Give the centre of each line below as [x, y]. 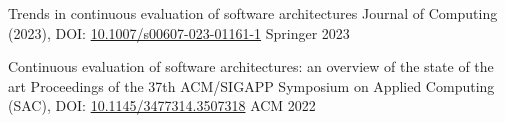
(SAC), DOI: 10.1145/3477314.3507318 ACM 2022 [162, 105]
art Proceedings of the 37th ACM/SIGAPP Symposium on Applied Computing [251, 85]
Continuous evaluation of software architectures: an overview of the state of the [251, 66]
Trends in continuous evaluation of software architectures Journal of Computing [253, 13]
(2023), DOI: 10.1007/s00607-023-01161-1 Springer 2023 [179, 32]
